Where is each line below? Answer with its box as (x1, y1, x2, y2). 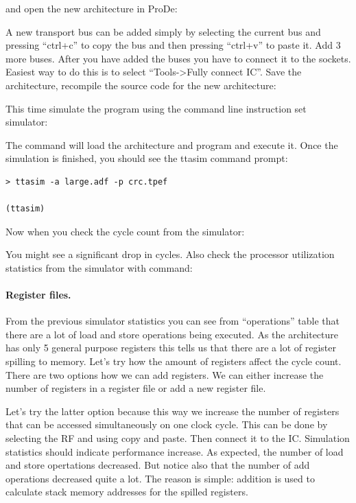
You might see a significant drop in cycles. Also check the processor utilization (5, 247, 335, 261)
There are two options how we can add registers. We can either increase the (5, 367, 324, 382)
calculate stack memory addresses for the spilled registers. (5, 484, 248, 499)
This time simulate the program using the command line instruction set (5, 101, 307, 115)
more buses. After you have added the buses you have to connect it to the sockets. (5, 51, 351, 65)
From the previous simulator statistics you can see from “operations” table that (5, 314, 340, 328)
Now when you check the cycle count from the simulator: (5, 224, 245, 238)
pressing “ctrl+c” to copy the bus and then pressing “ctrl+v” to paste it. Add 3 (5, 38, 341, 52)
